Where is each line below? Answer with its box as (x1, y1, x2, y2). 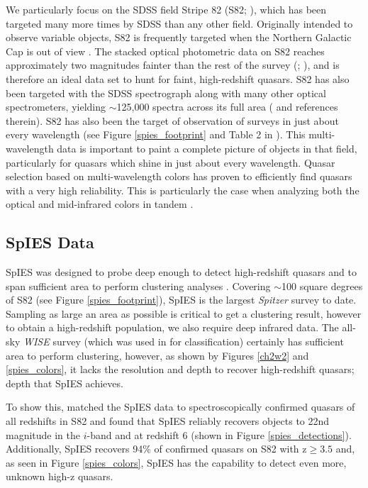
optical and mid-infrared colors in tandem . (6, 196, 194, 211)
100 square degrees (281, 278, 363, 293)
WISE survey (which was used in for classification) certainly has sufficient (23, 334, 344, 349)
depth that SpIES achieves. (6, 375, 123, 390)
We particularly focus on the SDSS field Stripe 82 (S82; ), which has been (6, 2, 327, 16)
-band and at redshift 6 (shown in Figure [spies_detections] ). (87, 427, 352, 442)
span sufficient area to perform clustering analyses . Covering (6, 278, 271, 293)
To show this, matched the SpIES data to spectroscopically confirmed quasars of (6, 399, 355, 414)
